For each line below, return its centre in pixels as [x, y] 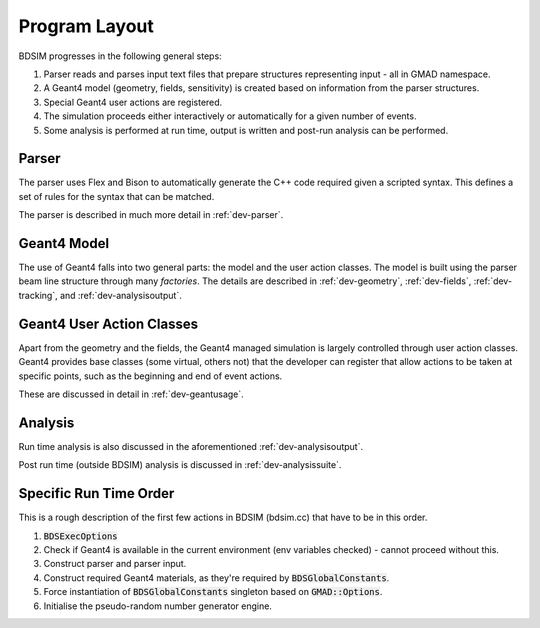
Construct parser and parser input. [115, 564]
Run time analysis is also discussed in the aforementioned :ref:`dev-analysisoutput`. [191, 446]
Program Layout [86, 26]
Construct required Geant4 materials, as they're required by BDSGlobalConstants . [216, 577]
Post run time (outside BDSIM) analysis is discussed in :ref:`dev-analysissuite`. [180, 465]
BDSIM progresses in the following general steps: [120, 56]
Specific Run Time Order [96, 493]
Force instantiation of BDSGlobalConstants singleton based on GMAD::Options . [213, 592]
